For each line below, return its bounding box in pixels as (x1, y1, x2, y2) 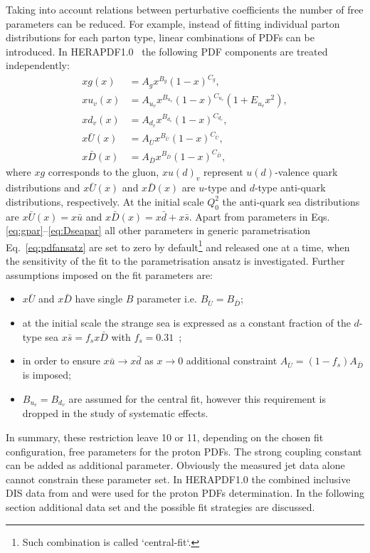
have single (75, 291, 123, 306)
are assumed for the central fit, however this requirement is (68, 391, 326, 406)
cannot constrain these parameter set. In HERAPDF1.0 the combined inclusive (6, 471, 351, 486)
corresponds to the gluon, (48, 164, 159, 179)
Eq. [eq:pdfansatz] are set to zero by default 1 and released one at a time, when (6, 237, 350, 254)
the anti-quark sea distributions (222, 194, 360, 209)
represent (203, 164, 243, 179)
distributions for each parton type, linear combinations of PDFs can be (6, 30, 314, 45)
